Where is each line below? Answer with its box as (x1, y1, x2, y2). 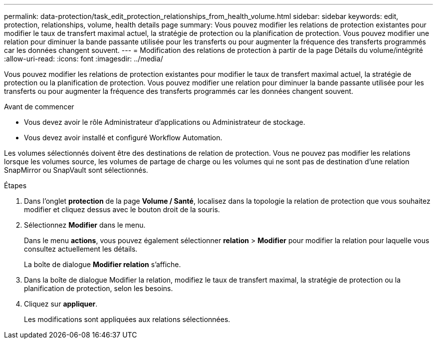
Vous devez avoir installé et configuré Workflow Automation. (24, 133, 222, 142)
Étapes (4, 181, 27, 190)
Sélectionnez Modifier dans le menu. (24, 221, 146, 229)
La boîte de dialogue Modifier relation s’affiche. (24, 260, 181, 269)
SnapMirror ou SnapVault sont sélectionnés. (4, 166, 148, 174)
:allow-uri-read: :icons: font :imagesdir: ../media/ (4, 54, 163, 63)
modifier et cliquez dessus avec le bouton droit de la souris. (24, 205, 220, 214)
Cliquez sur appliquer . (24, 300, 98, 308)
